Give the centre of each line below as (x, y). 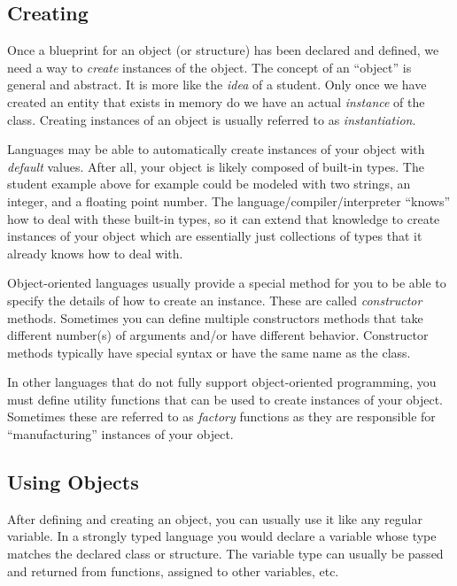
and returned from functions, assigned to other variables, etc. (173, 571)
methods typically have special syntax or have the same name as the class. (209, 352)
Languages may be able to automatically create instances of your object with (216, 149)
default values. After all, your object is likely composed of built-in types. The (216, 166)
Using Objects (73, 482)
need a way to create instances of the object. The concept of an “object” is (209, 67)
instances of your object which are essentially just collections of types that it (215, 236)
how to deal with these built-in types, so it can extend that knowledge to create (224, 218)
